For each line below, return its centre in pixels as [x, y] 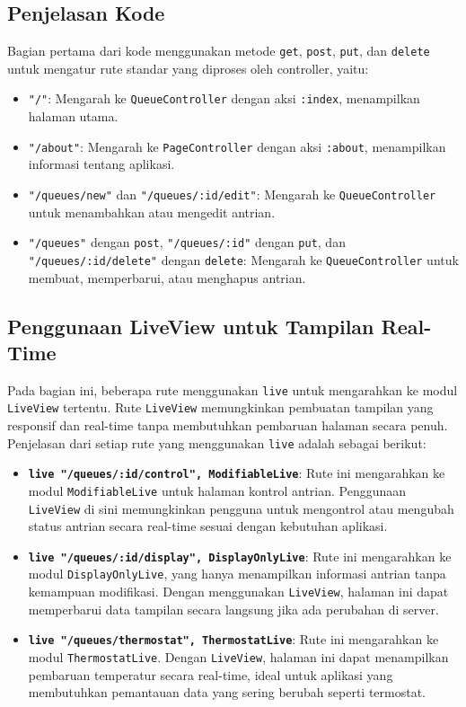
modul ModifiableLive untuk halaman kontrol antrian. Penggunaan [217, 490]
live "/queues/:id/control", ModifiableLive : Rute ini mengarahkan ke [237, 473]
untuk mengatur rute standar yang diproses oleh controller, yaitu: [188, 68]
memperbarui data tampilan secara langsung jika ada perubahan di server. [233, 609]
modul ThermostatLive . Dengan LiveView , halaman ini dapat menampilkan [238, 657]
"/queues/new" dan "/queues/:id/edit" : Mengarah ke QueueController [232, 194]
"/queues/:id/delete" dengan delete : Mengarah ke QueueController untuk [243, 259]
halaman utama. [73, 116]
